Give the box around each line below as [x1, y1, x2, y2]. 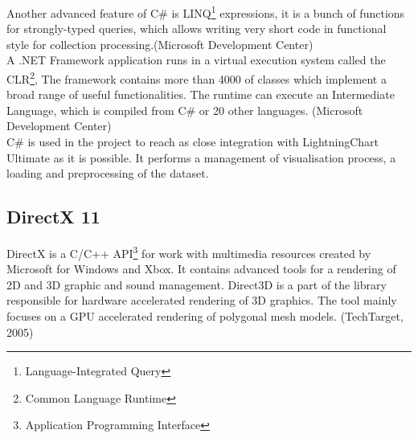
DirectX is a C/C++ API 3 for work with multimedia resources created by [6, 243, 371, 261]
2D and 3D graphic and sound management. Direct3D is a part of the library [6, 276, 387, 293]
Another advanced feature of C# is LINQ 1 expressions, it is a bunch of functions [6, 2, 405, 21]
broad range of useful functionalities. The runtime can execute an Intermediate [6, 86, 395, 103]
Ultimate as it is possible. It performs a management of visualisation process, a [6, 149, 396, 166]
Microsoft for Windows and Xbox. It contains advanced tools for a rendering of [6, 260, 396, 277]
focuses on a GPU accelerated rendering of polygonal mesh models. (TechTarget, [6, 308, 404, 325]
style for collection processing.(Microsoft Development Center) [6, 35, 313, 52]
